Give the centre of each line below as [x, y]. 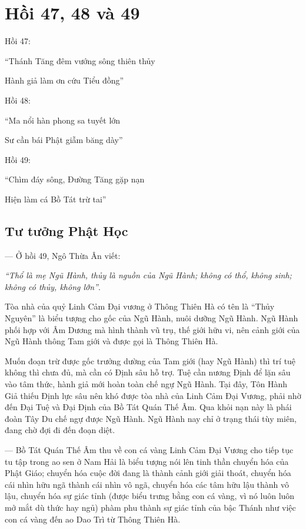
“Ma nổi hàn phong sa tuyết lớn [63, 120]
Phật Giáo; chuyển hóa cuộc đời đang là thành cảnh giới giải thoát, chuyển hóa [148, 473]
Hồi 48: [18, 100]
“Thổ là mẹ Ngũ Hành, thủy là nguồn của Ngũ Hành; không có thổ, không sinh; [148, 275]
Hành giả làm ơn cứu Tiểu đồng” [64, 80]
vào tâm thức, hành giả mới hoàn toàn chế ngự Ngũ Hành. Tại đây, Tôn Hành [146, 384]
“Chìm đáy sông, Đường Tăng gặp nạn [75, 179]
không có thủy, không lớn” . [53, 286]
